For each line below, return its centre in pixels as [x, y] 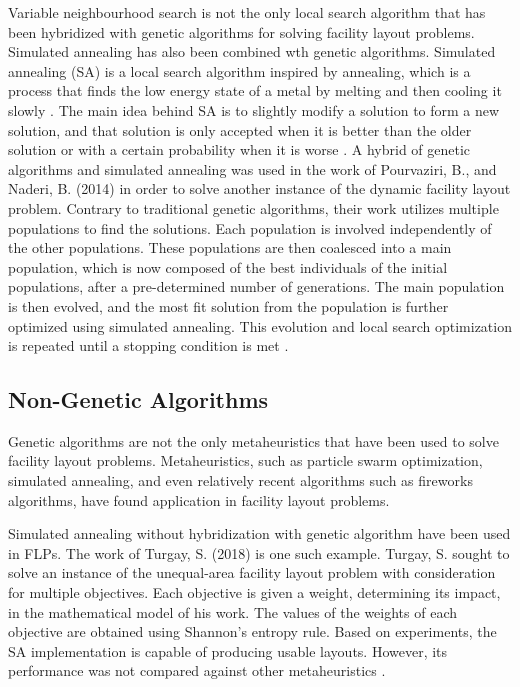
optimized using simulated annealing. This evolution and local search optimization [260, 325]
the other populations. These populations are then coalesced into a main [230, 247]
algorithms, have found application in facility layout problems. [199, 499]
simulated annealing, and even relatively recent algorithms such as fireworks [240, 480]
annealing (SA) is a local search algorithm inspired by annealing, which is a [239, 70]
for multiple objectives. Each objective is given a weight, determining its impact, [254, 592]
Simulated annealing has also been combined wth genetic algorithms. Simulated [252, 51]
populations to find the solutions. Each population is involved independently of [250, 227]
